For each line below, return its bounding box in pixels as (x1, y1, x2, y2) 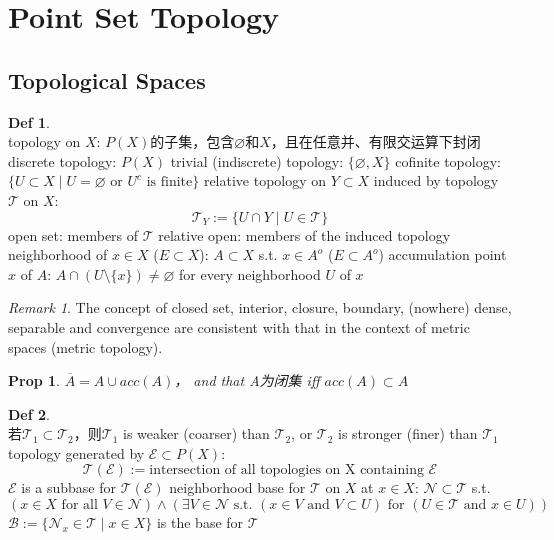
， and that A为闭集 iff (174, 370, 320, 391)
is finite (146, 175, 193, 190)
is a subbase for (21, 477, 117, 498)
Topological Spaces (8, 64, 206, 95)
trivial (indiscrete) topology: (170, 150, 344, 171)
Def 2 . (8, 403, 50, 424)
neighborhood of (8, 244, 108, 265)
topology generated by (8, 442, 145, 463)
